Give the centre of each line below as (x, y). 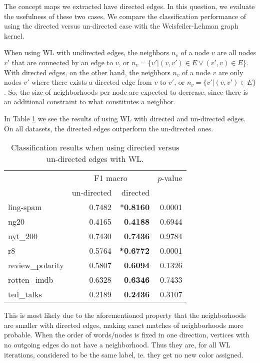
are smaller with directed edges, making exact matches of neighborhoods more (124, 325)
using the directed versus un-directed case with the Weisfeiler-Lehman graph (121, 26)
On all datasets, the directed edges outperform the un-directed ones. (109, 128)
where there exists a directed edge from (92, 82)
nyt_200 (23, 236)
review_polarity (36, 265)
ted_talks (25, 294)
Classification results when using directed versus (95, 147)
